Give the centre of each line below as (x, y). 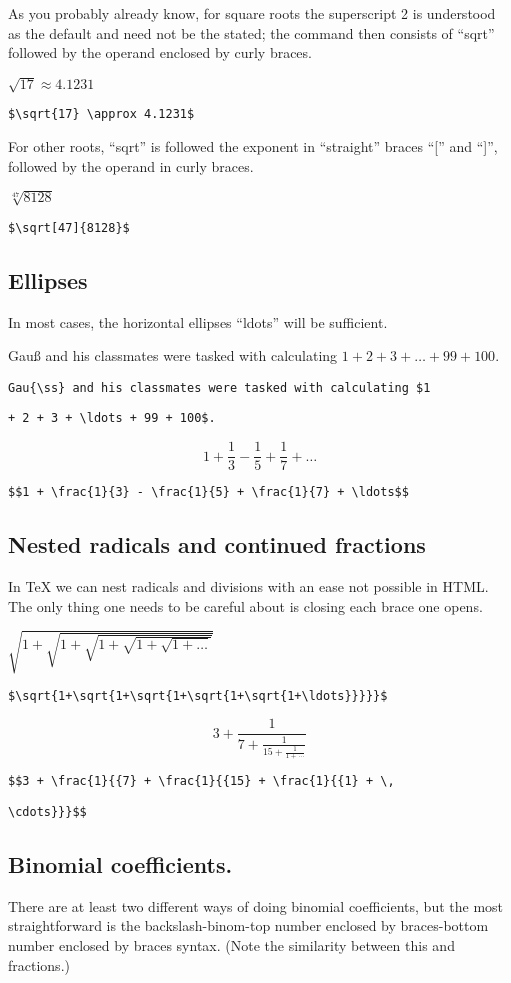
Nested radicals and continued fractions (217, 544)
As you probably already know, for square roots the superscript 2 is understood (252, 13)
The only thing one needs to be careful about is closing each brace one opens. (245, 605)
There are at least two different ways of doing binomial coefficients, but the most (256, 905)
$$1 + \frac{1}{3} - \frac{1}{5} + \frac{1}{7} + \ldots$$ (208, 492)
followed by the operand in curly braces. (131, 165)
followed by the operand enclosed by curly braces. (160, 52)
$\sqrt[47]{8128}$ (69, 227)
